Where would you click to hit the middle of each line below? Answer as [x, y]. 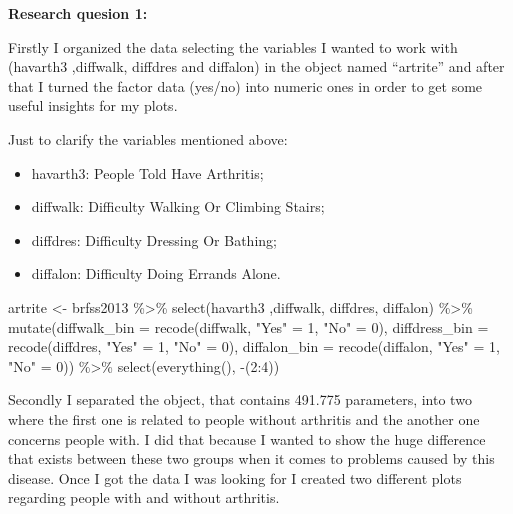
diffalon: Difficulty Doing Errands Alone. [156, 273]
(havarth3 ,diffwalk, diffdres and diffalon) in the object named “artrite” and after [256, 66]
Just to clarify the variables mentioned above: [148, 138]
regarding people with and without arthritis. [144, 497]
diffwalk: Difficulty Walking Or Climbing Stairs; [178, 206]
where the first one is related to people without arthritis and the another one [244, 418]
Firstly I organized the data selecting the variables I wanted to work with [233, 46]
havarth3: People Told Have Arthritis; [147, 172]
